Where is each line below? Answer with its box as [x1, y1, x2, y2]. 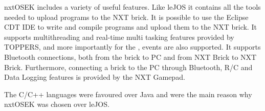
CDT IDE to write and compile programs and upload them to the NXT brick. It [4, 21, 257, 32]
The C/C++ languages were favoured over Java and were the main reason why [4, 88, 252, 99]
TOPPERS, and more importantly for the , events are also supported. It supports [4, 41, 261, 52]
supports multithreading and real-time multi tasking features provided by [4, 31, 234, 42]
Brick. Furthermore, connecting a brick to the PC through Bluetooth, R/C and [4, 61, 253, 72]
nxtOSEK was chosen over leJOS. [4, 99, 109, 109]
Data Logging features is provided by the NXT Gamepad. [4, 72, 185, 82]
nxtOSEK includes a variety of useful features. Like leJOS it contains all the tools [4, 2, 261, 12]
